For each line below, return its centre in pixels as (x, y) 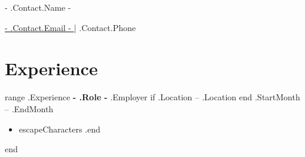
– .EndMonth (29, 108)
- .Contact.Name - (38, 7)
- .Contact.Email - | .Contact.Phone (70, 27)
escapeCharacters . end (60, 129)
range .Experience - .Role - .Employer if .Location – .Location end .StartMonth (152, 97)
